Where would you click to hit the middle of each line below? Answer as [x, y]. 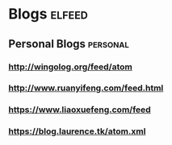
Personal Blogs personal [69, 44]
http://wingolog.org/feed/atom [71, 67]
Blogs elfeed [48, 14]
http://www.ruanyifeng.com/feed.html [86, 88]
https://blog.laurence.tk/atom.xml [77, 131]
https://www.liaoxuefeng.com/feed [80, 110]
